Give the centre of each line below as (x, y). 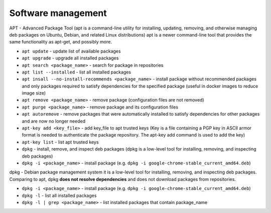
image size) (34, 93)
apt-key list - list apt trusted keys (60, 142)
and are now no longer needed (53, 121)
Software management (58, 13)
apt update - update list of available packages (71, 51)
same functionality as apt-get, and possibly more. (61, 42)
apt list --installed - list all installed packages (77, 72)
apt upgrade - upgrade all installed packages (70, 58)
